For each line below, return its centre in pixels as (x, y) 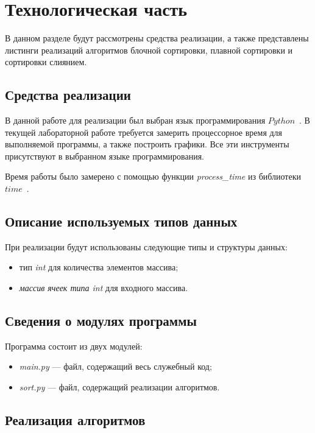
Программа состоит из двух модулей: (74, 346)
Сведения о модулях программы (101, 321)
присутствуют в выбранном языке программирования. (105, 156)
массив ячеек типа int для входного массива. (104, 288)
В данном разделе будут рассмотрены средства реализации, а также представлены (157, 38)
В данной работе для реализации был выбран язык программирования (135, 120)
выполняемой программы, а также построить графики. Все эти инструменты (147, 144)
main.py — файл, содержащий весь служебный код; (115, 366)
